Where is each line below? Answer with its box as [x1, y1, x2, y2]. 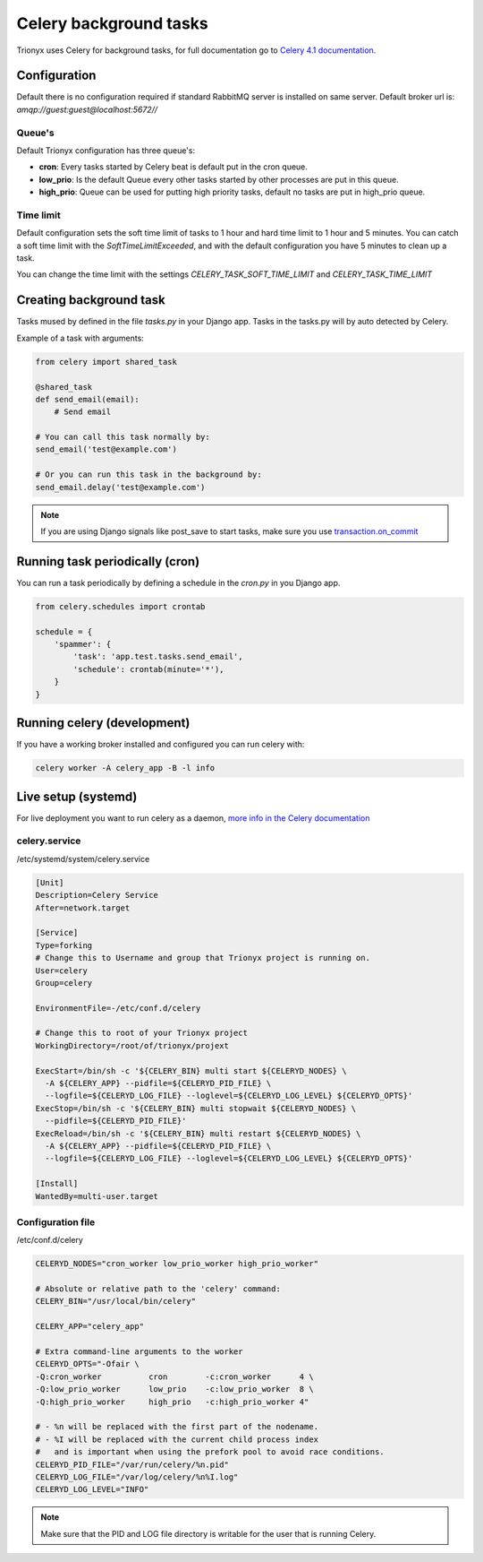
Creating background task [16, 292, 165, 308]
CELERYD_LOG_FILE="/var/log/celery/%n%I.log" [35, 1471, 239, 1482]
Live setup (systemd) [16, 789, 138, 804]
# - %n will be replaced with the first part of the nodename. [35, 1421, 319, 1432]
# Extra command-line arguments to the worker [35, 1346, 243, 1357]
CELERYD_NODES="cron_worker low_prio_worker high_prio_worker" [35, 1259, 319, 1269]
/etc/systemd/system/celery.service [16, 853, 150, 864]
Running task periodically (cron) [16, 554, 200, 569]
